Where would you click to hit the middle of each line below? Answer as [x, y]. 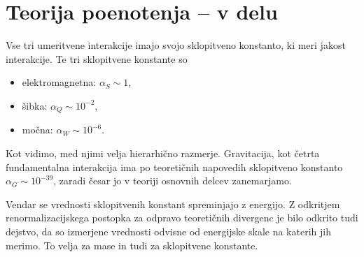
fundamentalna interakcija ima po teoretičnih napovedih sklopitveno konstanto [174, 167]
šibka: [35, 105]
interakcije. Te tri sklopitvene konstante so [97, 58]
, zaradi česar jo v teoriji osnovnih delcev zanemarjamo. [173, 181]
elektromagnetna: [59, 82]
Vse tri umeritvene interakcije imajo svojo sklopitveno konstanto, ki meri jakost [176, 45]
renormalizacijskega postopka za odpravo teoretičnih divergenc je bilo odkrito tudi [182, 218]
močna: [37, 130]
